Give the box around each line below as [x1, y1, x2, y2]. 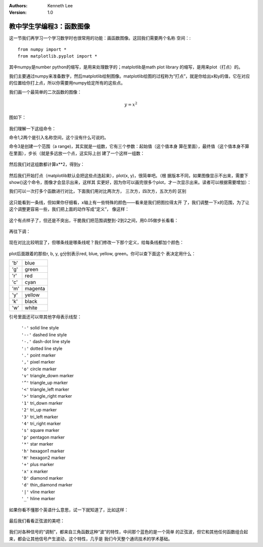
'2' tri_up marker [21, 407, 57, 413]
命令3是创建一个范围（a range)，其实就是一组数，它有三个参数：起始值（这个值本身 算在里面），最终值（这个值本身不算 [9, 143, 249, 149]
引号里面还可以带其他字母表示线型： [9, 314, 82, 320]
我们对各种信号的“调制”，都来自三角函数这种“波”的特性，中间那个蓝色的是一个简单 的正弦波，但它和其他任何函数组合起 [9, 529, 248, 535]
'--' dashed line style [21, 332, 67, 338]
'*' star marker [21, 441, 54, 447]
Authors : [9, 3, 28, 8]
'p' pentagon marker [21, 434, 65, 440]
